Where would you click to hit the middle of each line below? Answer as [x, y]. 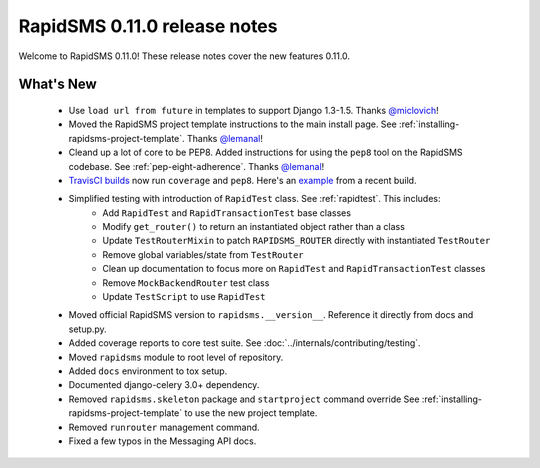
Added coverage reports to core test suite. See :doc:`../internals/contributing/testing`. [244, 343]
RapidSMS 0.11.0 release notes [148, 26]
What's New [57, 84]
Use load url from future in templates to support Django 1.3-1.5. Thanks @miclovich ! [253, 110]
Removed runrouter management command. [164, 427]
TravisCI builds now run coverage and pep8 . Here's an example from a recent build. [242, 180]
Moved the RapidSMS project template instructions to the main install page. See [232, 124]
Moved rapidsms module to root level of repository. [176, 357]
